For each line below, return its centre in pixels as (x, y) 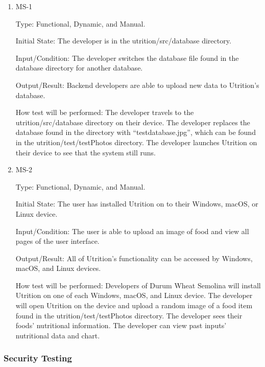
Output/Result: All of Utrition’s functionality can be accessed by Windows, (134, 258)
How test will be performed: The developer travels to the (105, 112)
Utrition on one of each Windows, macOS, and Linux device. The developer (134, 295)
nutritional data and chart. (58, 335)
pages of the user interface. (57, 241)
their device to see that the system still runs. (86, 152)
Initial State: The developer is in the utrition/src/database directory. (123, 41)
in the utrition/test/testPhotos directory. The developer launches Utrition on (136, 142)
